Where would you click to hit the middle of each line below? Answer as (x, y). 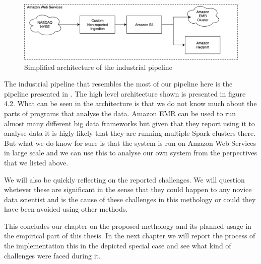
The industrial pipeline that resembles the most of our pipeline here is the (118, 84)
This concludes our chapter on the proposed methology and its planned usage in (128, 226)
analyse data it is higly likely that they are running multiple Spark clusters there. (130, 133)
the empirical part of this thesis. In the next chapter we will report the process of (130, 236)
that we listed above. (36, 162)
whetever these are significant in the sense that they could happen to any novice (128, 189)
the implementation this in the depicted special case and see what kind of (118, 246)
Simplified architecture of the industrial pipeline (98, 67)
